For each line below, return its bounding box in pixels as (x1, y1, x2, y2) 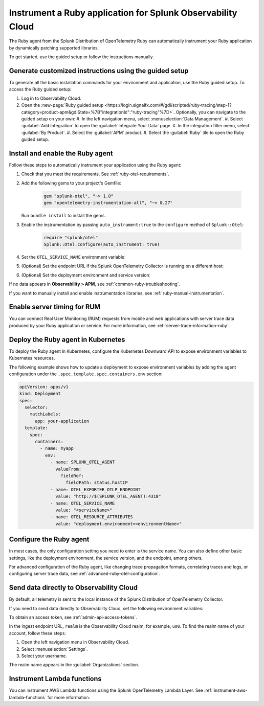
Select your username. (21, 653, 67, 659)
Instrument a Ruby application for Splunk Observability (9, 7, 238, 18)
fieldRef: (60, 473, 84, 478)
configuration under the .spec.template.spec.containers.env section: (9, 371, 163, 377)
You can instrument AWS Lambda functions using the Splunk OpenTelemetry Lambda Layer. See (9, 687, 203, 693)
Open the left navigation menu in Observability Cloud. (21, 639, 130, 645)
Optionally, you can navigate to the (176, 109, 246, 115)
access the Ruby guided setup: (9, 86, 72, 92)
